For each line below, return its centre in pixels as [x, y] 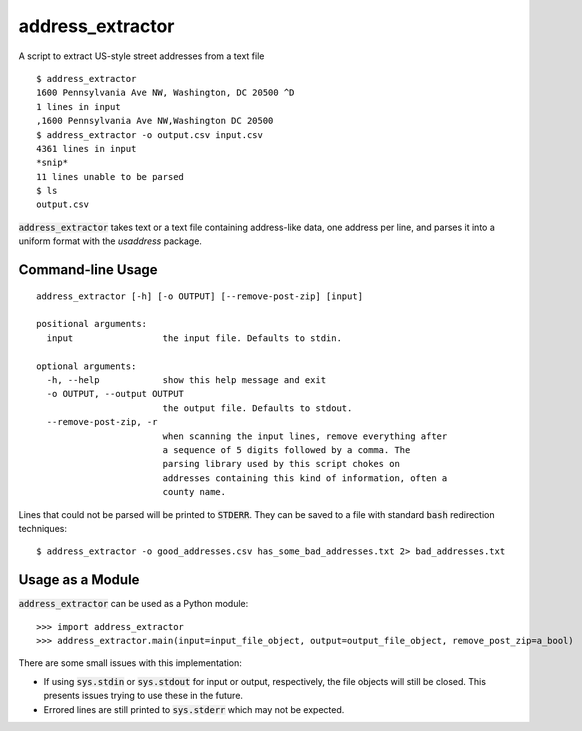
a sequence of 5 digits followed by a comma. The [286, 449]
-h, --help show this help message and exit [186, 379]
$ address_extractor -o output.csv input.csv [150, 134]
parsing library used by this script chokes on [281, 464]
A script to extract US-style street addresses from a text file [141, 56]
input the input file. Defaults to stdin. [194, 338]
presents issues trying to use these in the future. [143, 696]
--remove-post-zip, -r [102, 422]
